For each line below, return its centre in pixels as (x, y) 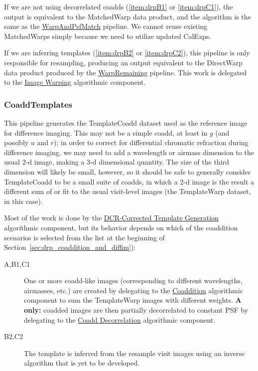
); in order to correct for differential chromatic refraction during (151, 142)
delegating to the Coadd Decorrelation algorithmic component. (120, 319)
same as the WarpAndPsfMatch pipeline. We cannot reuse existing (106, 26)
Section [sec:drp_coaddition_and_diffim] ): (70, 247)
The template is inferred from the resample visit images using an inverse (134, 353)
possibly (16, 142)
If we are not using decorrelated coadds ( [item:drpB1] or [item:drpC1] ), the (119, 6)
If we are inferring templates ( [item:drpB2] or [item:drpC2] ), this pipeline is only (127, 53)
